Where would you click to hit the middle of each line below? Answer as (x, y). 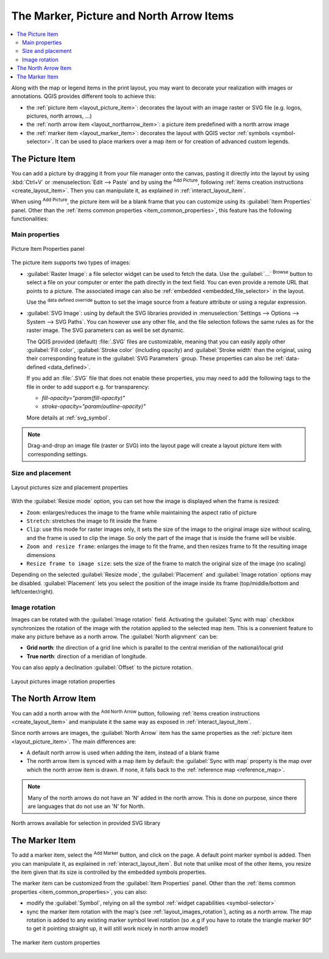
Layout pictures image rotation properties (63, 681)
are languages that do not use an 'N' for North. (87, 806)
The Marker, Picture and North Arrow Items (123, 16)
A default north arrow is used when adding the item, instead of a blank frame (123, 753)
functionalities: (30, 219)
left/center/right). (33, 592)
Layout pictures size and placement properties (69, 487)
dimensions (41, 555)
